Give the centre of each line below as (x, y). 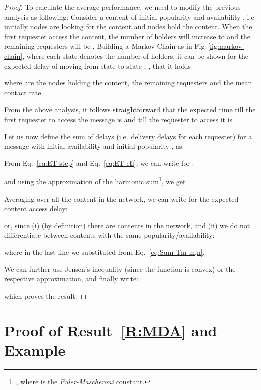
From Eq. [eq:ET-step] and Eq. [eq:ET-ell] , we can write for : (99, 163)
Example (35, 350)
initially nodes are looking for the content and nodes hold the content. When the (128, 26)
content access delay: (36, 208)
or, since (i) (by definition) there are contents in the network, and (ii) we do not (127, 225)
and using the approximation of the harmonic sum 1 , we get (95, 181)
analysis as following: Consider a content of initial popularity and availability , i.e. (130, 16)
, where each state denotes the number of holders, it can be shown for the (135, 56)
